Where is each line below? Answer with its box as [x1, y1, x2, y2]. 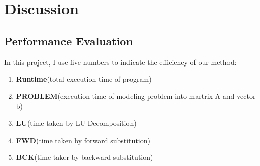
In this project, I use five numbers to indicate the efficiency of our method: [4, 56, 237, 67]
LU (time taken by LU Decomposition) [16, 117, 137, 128]
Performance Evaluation [4, 32, 133, 48]
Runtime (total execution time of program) [16, 74, 152, 84]
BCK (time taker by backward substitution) [16, 152, 153, 162]
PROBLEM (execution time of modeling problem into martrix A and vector [16, 90, 256, 101]
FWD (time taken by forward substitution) [16, 135, 150, 145]
